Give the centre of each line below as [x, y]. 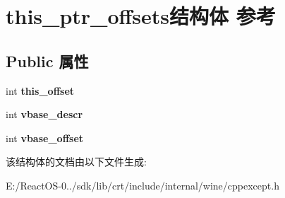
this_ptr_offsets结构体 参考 [141, 16]
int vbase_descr [44, 114]
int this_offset [40, 90]
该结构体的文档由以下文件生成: [76, 162]
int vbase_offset [45, 138]
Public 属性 [47, 60]
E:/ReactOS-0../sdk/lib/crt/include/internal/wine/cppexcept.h [142, 185]
